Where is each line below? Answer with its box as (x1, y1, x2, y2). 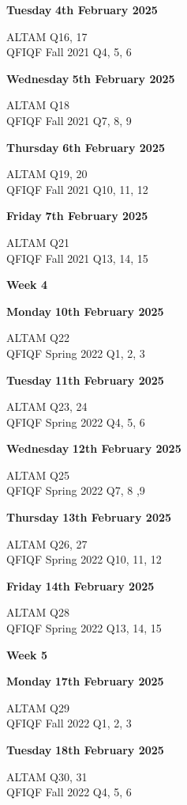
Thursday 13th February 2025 (6, 509, 172, 526)
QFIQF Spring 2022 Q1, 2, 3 (6, 344, 145, 361)
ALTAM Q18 (6, 97, 69, 113)
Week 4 (6, 276, 47, 293)
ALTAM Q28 (6, 604, 69, 621)
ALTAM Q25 (6, 466, 69, 483)
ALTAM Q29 (6, 699, 69, 716)
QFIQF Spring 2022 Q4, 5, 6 (6, 413, 145, 430)
